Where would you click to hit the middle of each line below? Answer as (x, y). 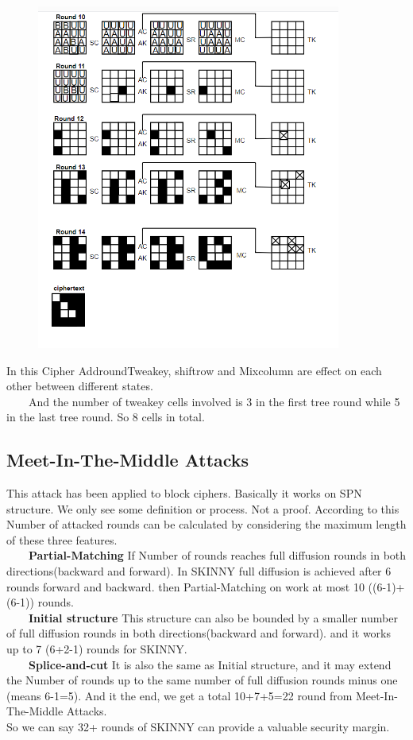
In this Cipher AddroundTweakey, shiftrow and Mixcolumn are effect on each (194, 370)
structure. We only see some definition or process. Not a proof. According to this (203, 508)
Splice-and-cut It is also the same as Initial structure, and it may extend (210, 664)
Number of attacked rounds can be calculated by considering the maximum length (206, 524)
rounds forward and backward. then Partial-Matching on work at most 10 (185, 586)
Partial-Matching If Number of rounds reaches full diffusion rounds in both (218, 555)
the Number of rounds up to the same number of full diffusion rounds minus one (202, 680)
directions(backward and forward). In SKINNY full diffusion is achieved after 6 (199, 571)
